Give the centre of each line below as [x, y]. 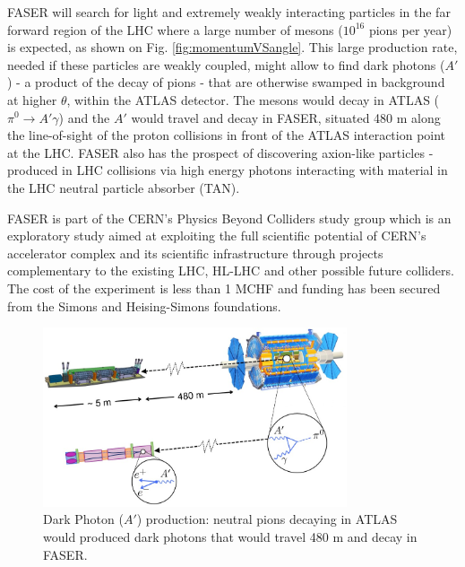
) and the [84, 117]
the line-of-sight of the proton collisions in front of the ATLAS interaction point [227, 135]
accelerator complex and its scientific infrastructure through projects [195, 253]
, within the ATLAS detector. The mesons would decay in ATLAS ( [253, 99]
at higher [32, 99]
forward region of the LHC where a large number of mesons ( [175, 29]
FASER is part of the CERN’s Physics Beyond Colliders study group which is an [229, 218]
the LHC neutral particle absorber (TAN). [124, 187]
